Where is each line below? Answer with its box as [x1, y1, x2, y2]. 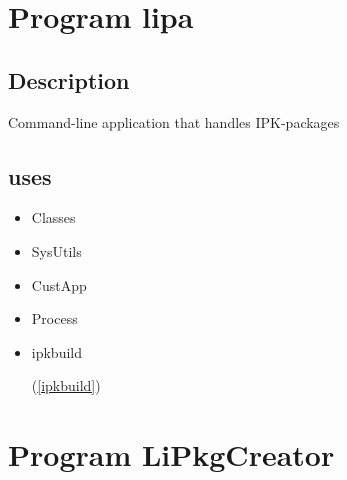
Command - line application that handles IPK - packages [8, 111, 340, 132]
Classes [31, 207, 76, 228]
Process [31, 308, 78, 329]
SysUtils [31, 240, 82, 261]
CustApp [31, 274, 87, 295]
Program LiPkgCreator [8, 434, 335, 475]
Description [8, 64, 130, 95]
